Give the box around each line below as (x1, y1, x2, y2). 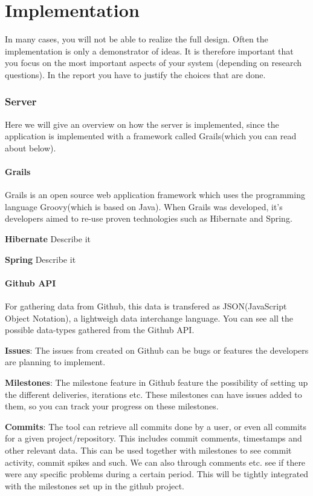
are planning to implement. (5, 355, 106, 368)
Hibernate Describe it (5, 233, 91, 245)
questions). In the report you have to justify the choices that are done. (5, 68, 266, 81)
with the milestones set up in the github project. (5, 479, 184, 492)
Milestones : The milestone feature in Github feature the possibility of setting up (5, 376, 308, 389)
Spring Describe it (5, 253, 76, 265)
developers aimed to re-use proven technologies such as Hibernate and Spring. (5, 212, 292, 225)
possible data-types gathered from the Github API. (5, 323, 195, 336)
